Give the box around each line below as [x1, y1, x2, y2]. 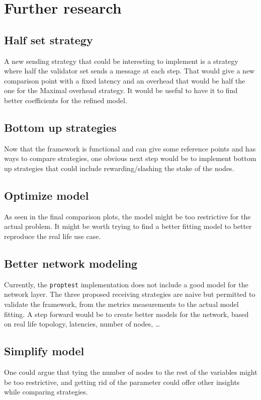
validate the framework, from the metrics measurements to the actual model [4, 298, 239, 309]
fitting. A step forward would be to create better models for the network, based [4, 308, 249, 319]
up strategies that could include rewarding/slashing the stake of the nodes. [4, 163, 234, 173]
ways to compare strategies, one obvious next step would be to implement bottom [4, 153, 256, 164]
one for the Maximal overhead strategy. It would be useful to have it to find [4, 85, 238, 96]
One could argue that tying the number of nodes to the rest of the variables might [4, 366, 257, 377]
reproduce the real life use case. [4, 230, 101, 241]
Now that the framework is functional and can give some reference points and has [4, 143, 256, 153]
